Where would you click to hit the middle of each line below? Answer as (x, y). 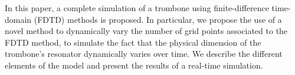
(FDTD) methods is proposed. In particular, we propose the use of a (158, 19)
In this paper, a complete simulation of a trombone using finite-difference (137, 8)
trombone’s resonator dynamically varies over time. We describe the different (144, 54)
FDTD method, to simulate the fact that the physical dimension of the (133, 42)
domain (18, 19)
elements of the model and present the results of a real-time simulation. (134, 65)
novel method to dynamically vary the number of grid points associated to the (146, 31)
